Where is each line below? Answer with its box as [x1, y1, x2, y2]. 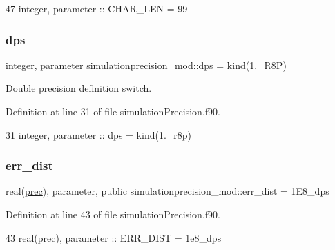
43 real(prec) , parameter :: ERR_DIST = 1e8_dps [6, 230, 222, 244]
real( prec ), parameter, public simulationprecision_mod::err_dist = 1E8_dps [6, 184, 329, 198]
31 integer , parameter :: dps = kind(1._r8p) [6, 127, 192, 142]
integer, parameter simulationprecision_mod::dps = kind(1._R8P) [6, 57, 287, 72]
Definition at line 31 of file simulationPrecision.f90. [6, 104, 220, 118]
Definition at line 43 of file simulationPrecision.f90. [6, 207, 220, 221]
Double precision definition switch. [6, 81, 152, 95]
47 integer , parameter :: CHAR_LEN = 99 [6, 1, 188, 15]
